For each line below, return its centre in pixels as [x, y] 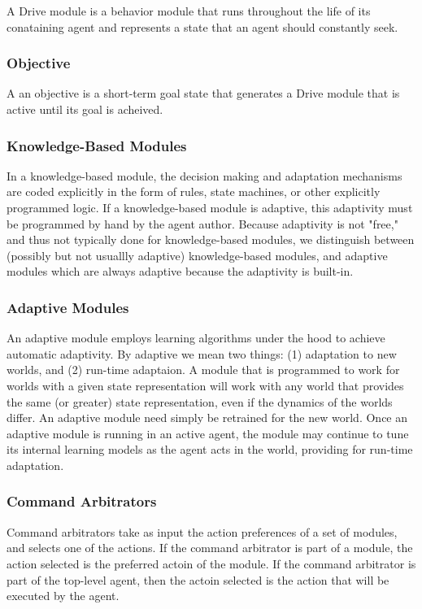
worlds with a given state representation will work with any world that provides [205, 385]
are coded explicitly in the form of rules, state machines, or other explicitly [194, 191]
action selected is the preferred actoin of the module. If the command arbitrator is [211, 563]
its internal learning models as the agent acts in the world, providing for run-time [210, 449]
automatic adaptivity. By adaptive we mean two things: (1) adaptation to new [202, 353]
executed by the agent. [63, 596]
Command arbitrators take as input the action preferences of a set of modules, [202, 531]
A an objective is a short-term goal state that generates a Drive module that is [203, 93]
